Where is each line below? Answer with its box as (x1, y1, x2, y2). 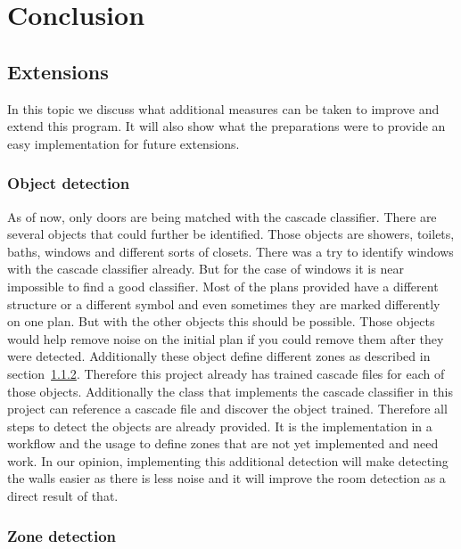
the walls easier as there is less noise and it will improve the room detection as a (7, 469, 446, 488)
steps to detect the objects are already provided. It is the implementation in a (7, 416, 432, 435)
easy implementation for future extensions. (7, 134, 240, 152)
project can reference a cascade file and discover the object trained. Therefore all (7, 399, 448, 418)
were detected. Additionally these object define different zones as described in (7, 347, 431, 365)
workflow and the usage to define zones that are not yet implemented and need (7, 434, 439, 453)
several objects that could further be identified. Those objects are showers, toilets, (7, 225, 455, 243)
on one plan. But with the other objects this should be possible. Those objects (7, 312, 435, 331)
